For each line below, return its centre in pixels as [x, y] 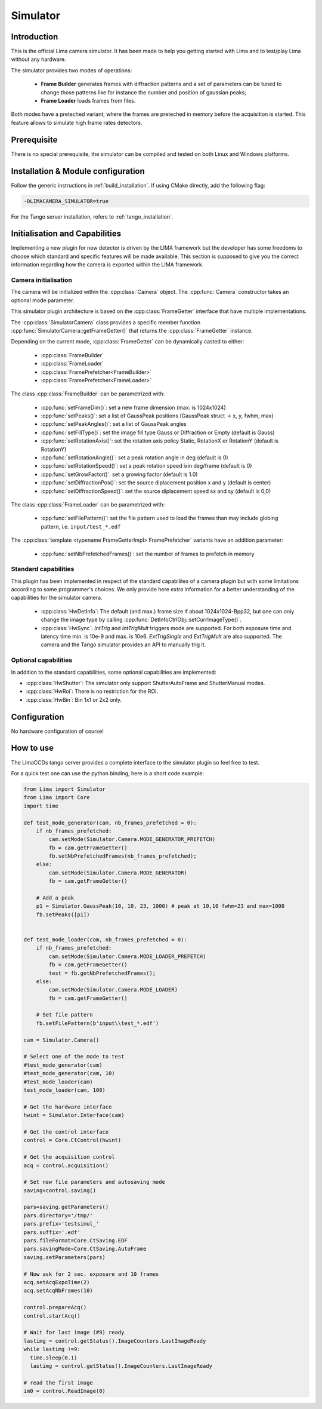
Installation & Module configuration [78, 171]
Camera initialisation [42, 280]
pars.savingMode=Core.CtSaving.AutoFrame [85, 1249]
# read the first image [58, 1382]
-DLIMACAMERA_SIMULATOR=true [66, 201]
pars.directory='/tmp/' [58, 1215]
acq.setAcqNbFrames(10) [58, 1291]
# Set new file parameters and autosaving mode [94, 1182]
